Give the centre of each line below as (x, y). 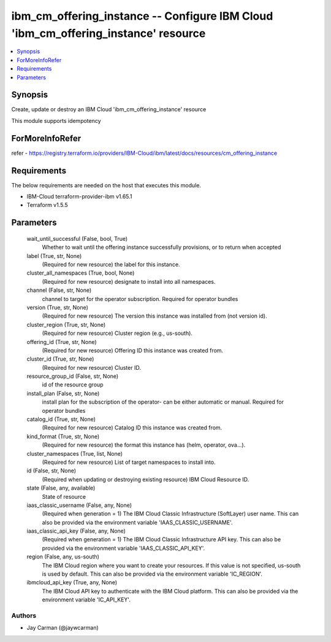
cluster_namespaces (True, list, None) (74, 453)
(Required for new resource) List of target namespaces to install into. (129, 462)
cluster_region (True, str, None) (66, 324)
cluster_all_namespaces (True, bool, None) (81, 273)
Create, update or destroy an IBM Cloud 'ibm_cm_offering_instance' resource (109, 109)
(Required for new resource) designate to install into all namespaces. (129, 281)
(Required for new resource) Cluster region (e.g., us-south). (117, 333)
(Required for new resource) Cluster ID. (91, 367)
